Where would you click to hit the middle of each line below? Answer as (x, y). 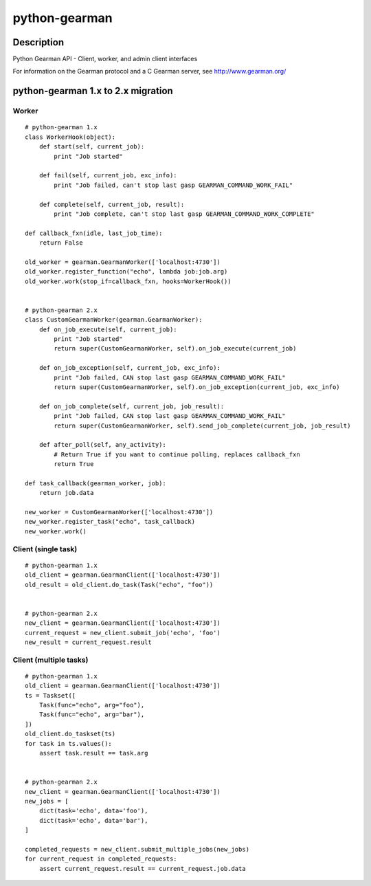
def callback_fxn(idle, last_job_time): (94, 233)
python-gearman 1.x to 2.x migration (93, 91)
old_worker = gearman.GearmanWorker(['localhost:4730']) (123, 262)
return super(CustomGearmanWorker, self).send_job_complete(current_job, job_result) (202, 425)
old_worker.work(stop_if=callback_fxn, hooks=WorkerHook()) (128, 281)
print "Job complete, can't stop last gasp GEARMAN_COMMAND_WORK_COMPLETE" (184, 214)
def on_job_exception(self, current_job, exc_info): (130, 368)
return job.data (66, 493)
